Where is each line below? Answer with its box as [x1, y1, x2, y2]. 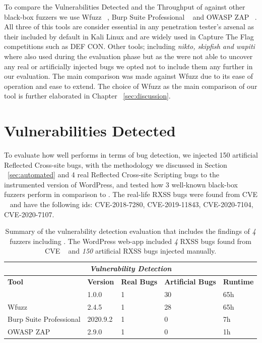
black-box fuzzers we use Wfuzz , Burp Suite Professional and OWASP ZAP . [4, 11, 257, 22]
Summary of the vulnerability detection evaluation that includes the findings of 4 [5, 226, 256, 236]
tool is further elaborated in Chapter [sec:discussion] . [4, 90, 171, 101]
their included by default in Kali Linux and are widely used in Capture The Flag [4, 31, 254, 41]
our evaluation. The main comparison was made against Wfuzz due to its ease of [4, 71, 253, 81]
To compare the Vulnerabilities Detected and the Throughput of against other [4, 2, 245, 12]
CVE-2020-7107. [4, 209, 54, 219]
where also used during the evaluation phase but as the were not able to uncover [4, 51, 253, 61]
